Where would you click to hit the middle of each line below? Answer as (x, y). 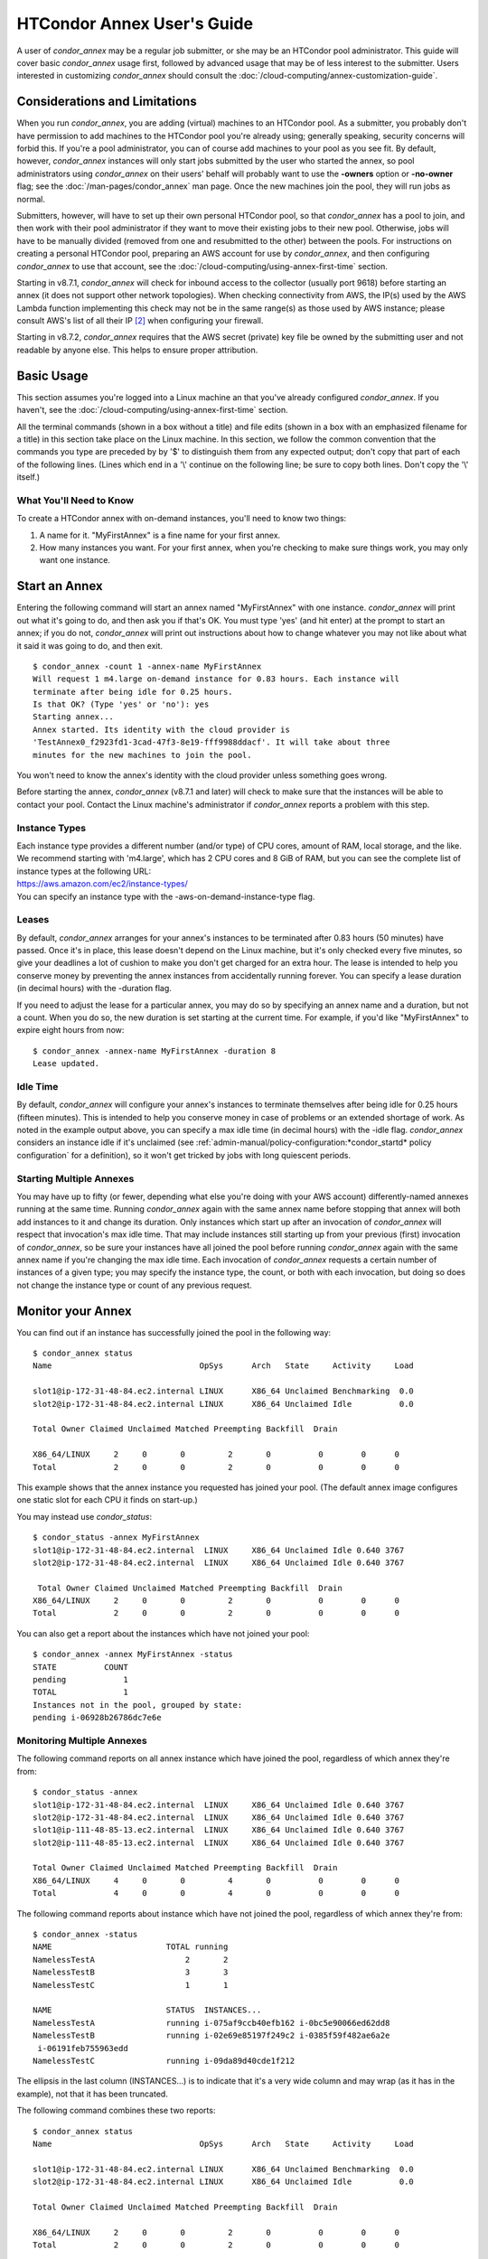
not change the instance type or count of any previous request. (134, 1285)
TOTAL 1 (80, 1692)
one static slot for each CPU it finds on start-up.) (107, 1500)
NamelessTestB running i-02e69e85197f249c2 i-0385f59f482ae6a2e (211, 2036)
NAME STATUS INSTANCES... (147, 2010)
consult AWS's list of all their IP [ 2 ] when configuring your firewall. (140, 321)
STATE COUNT (80, 1667)
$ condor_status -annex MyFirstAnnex (117, 1537)
